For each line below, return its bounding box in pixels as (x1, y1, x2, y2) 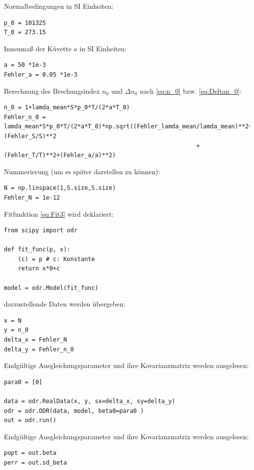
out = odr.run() (4, 417, 57, 424)
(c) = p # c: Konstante (18, 255, 95, 263)
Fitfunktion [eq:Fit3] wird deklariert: (4, 208, 114, 219)
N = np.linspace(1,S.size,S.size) (4, 184, 116, 192)
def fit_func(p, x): (4, 246, 71, 253)
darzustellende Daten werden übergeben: (4, 299, 126, 309)
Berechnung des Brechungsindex (4, 85, 100, 96)
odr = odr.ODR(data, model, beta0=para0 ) (4, 407, 144, 414)
